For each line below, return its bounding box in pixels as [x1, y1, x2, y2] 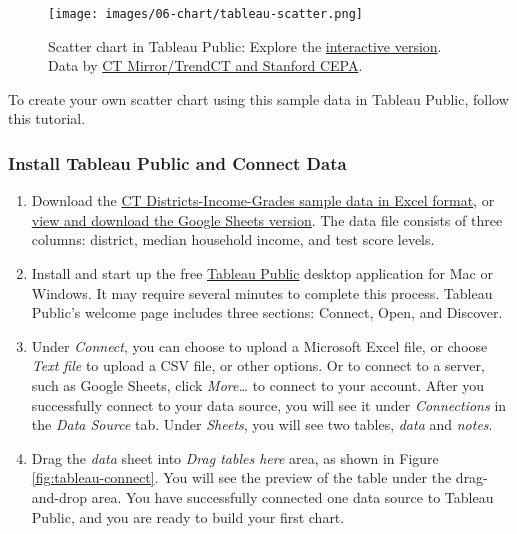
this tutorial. [8, 108, 86, 129]
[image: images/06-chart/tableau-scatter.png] [48, 7, 363, 21]
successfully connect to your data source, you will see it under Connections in [31, 394, 507, 415]
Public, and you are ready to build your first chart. [31, 506, 345, 527]
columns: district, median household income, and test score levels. [31, 229, 435, 250]
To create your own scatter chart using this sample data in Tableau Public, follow [8, 88, 509, 109]
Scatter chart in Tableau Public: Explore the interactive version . [48, 35, 442, 56]
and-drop [31, 486, 88, 507]
